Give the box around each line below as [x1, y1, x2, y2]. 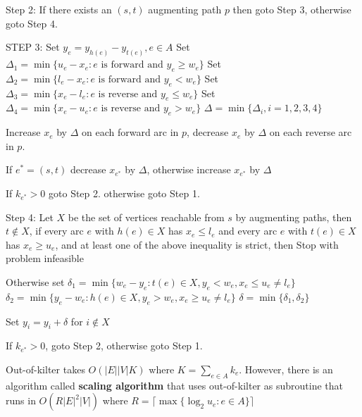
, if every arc [29, 223, 84, 238]
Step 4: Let [6, 209, 54, 224]
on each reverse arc [269, 125, 352, 139]
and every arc [218, 223, 277, 238]
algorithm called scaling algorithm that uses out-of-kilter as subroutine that [6, 378, 343, 392]
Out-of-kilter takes [6, 361, 85, 376]
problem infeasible [6, 251, 84, 266]
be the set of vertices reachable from [68, 209, 225, 224]
